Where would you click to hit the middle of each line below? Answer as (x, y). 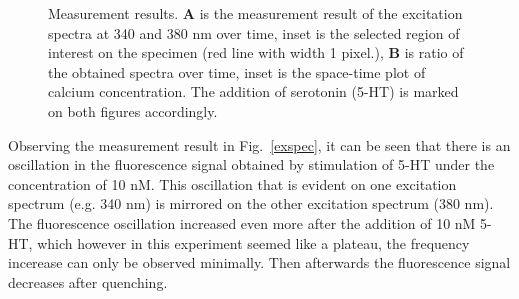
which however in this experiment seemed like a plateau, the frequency (253, 242)
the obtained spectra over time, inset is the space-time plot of (237, 71)
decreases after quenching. (88, 281)
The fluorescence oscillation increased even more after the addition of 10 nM (242, 222)
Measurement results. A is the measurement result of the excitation (255, 13)
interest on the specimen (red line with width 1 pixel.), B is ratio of (256, 52)
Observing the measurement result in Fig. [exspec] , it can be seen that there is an (259, 144)
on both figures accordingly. (133, 110)
